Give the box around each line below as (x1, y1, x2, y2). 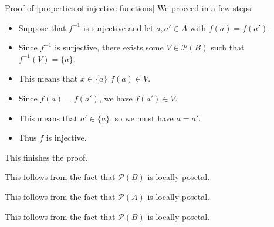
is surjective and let (83, 21, 154, 33)
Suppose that (18, 21, 66, 33)
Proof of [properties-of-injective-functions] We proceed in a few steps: (5, 2, 253, 13)
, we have (99, 92, 133, 104)
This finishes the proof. (5, 151, 88, 163)
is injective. (46, 131, 87, 144)
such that (211, 41, 245, 53)
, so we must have (110, 111, 174, 124)
